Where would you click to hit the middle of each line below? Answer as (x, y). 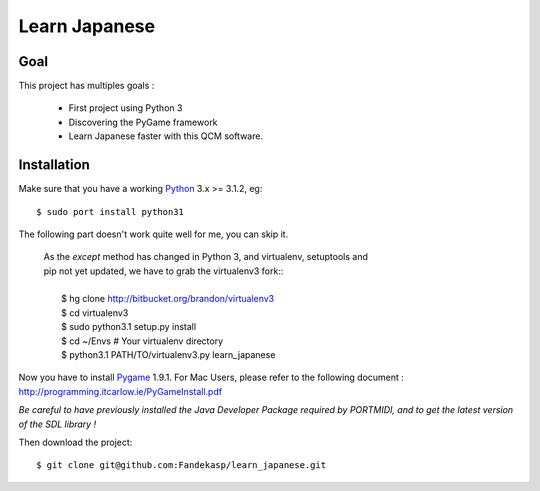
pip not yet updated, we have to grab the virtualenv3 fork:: (163, 271)
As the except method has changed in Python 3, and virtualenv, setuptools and (206, 257)
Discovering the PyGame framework (143, 122)
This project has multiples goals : (86, 86)
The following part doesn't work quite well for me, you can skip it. (153, 234)
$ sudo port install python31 (110, 211)
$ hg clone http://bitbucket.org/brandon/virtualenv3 (168, 299)
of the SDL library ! (57, 424)
